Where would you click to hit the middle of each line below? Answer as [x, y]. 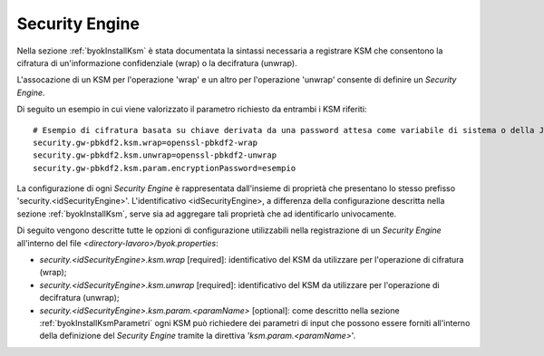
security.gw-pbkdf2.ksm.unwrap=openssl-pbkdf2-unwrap [155, 155]
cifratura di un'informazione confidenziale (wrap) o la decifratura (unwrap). [157, 63]
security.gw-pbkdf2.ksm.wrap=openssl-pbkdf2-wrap [146, 142]
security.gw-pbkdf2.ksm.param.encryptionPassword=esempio [165, 168]
